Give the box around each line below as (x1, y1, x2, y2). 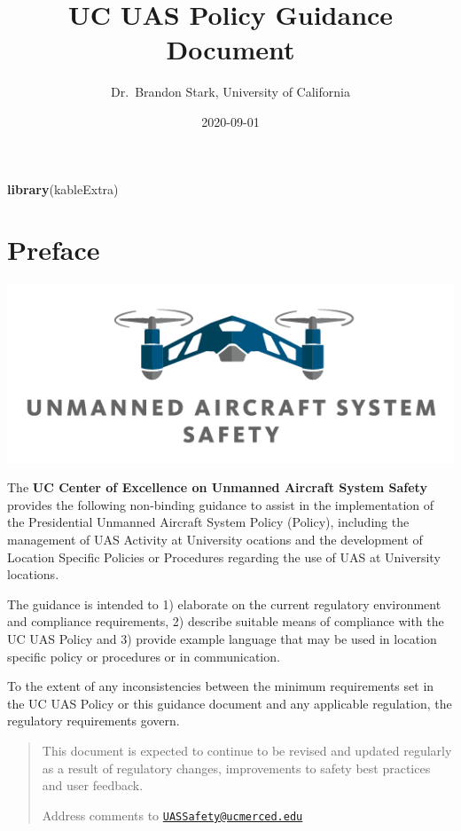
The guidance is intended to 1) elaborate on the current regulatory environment (7, 594, 441, 613)
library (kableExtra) (7, 179, 119, 198)
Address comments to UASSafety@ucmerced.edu (42, 805, 303, 824)
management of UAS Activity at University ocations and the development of (7, 530, 423, 548)
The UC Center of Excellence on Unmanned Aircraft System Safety (7, 478, 427, 497)
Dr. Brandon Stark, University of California (111, 82, 350, 101)
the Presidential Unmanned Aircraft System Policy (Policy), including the (7, 513, 410, 531)
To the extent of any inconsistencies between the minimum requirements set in (7, 677, 434, 695)
